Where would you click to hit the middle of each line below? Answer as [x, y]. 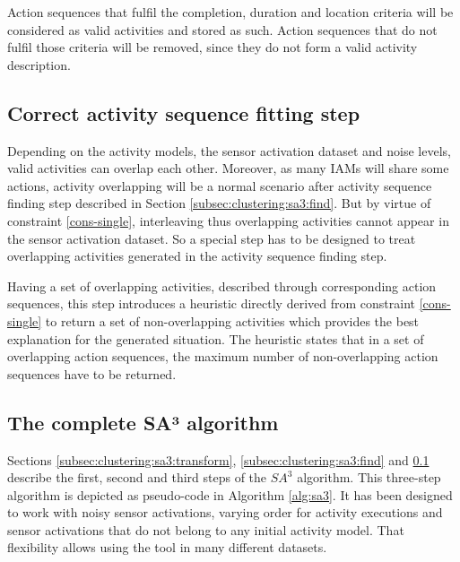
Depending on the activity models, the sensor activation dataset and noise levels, [229, 150]
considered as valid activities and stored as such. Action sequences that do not [222, 29]
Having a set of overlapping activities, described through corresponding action [222, 285]
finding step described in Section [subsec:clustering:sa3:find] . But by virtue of [219, 203]
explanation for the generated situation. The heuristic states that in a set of [216, 338]
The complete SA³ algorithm [143, 422]
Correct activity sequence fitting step [184, 112]
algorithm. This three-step [369, 477]
